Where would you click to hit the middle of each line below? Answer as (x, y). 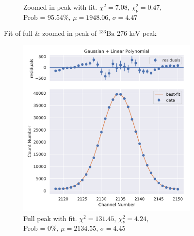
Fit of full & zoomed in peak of (50, 33)
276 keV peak (137, 33)
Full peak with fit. (50, 218)
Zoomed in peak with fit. (60, 7)
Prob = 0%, (41, 228)
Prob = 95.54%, (47, 17)
